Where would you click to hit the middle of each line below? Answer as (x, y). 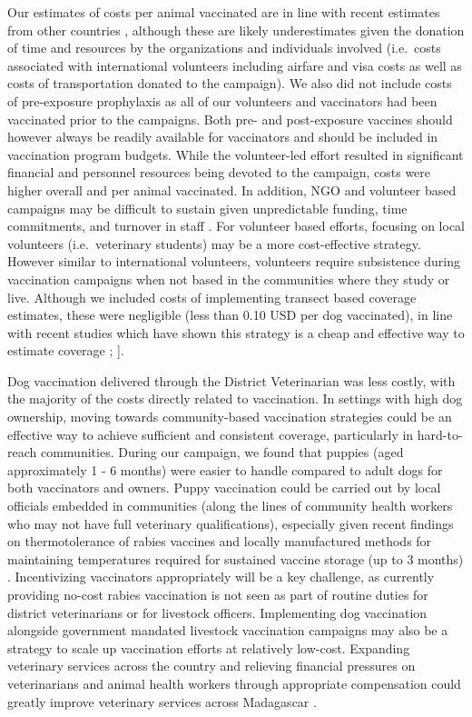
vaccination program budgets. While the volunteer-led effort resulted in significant (236, 154)
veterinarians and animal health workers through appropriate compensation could (234, 683)
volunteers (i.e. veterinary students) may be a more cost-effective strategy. (214, 243)
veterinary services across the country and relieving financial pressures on (211, 666)
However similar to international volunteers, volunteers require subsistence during (234, 261)
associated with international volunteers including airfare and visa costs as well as (235, 65)
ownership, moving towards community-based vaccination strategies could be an (230, 417)
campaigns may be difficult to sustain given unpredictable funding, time (207, 208)
